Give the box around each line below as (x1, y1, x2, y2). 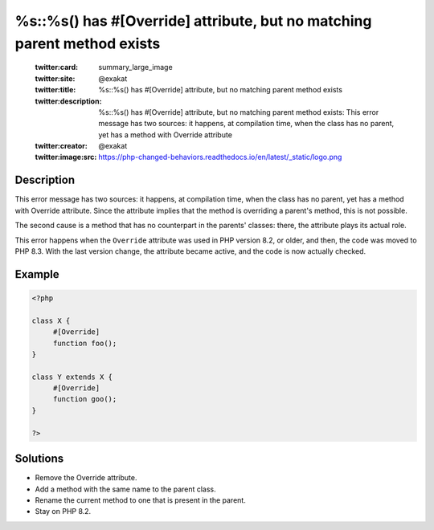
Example (14, 267, 59, 281)
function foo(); (52, 338, 117, 348)
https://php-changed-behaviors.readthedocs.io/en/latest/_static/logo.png (98, 153, 342, 162)
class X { (31, 316, 71, 325)
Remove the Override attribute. (35, 473, 137, 483)
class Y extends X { (31, 372, 113, 381)
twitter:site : (35, 73, 76, 84)
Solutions (14, 452, 64, 466)
